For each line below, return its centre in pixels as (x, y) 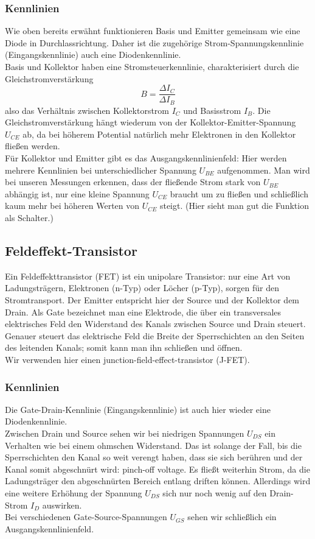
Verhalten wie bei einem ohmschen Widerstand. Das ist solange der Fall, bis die (153, 445)
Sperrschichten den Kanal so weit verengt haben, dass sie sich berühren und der (154, 457)
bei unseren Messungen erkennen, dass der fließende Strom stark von (133, 182)
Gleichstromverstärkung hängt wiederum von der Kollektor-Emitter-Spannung (151, 122)
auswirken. (62, 505)
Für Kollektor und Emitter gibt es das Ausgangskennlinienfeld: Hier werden (146, 158)
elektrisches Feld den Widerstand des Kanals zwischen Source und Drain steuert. (155, 324)
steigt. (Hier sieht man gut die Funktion (234, 206)
